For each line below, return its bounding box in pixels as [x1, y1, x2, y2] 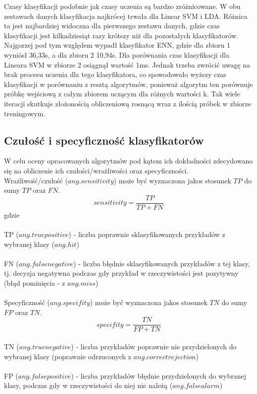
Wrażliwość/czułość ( [4, 175, 68, 185]
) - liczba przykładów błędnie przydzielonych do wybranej [71, 370, 246, 381]
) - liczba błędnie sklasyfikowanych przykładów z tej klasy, [73, 258, 250, 268]
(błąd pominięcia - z [4, 277, 65, 288]
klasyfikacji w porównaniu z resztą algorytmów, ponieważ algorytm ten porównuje [4, 79, 253, 89]
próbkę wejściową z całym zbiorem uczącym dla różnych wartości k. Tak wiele [4, 88, 240, 99]
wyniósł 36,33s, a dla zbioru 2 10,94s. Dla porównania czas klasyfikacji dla [4, 49, 229, 60]
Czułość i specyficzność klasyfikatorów [4, 132, 204, 148]
